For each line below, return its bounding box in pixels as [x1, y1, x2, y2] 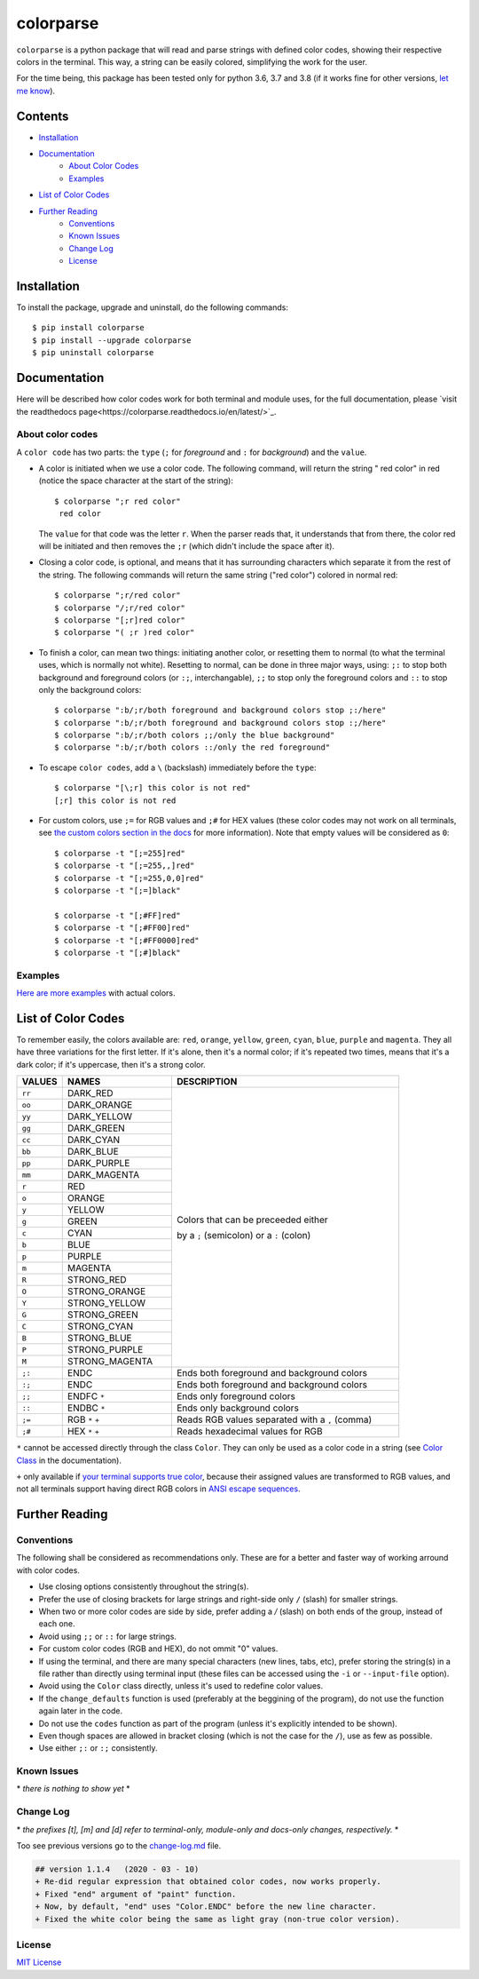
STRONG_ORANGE [67, 1285, 146, 1298]
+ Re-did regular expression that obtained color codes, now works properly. [35, 1877, 381, 1887]
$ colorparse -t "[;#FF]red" [54, 910, 181, 920]
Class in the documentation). [16, 1455, 122, 1466]
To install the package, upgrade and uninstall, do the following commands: [16, 302, 288, 313]
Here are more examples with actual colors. [16, 988, 176, 998]
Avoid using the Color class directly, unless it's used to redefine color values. [38, 1681, 324, 1691]
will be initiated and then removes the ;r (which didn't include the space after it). [38, 541, 335, 551]
